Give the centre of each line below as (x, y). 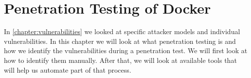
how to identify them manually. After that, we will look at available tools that (120, 60)
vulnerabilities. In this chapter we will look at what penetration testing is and (120, 41)
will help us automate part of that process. (68, 69)
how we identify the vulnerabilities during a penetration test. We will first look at (126, 50)
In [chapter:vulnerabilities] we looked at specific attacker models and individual (122, 31)
